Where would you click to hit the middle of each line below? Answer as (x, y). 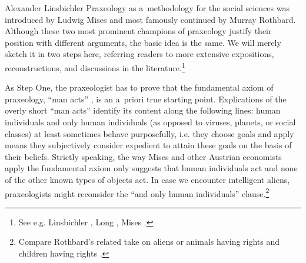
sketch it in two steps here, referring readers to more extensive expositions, (139, 54)
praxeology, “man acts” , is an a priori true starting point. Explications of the (146, 99)
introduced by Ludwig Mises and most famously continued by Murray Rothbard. (150, 19)
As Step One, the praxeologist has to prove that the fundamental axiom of (139, 87)
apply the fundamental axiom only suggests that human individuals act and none (151, 168)
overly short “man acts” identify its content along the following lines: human (143, 110)
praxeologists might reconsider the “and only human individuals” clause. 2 (137, 192)
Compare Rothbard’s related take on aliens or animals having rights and (149, 242)
